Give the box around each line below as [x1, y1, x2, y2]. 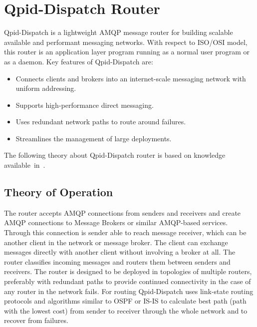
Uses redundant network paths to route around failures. [15, 116, 186, 127]
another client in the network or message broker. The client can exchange [4, 237, 228, 247]
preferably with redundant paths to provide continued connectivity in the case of [4, 276, 251, 287]
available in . [4, 160, 45, 170]
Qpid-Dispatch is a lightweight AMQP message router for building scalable [4, 27, 233, 37]
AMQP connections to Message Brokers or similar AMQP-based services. [4, 217, 228, 228]
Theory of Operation [4, 184, 113, 200]
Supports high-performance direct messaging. [15, 99, 154, 110]
